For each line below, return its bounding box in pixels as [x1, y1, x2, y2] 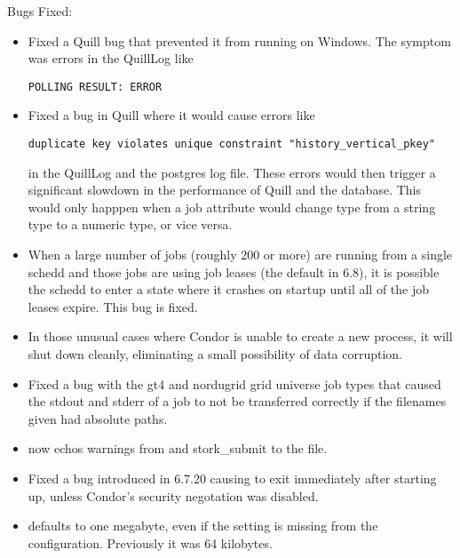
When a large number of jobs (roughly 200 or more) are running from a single [28, 245, 453, 264]
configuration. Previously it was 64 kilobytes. [28, 533, 273, 552]
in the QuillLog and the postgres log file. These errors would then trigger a [28, 163, 436, 181]
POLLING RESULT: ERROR [28, 80, 163, 93]
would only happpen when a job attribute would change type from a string [28, 197, 436, 216]
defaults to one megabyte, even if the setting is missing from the [28, 516, 378, 535]
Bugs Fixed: [7, 2, 73, 20]
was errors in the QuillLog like [28, 49, 194, 68]
